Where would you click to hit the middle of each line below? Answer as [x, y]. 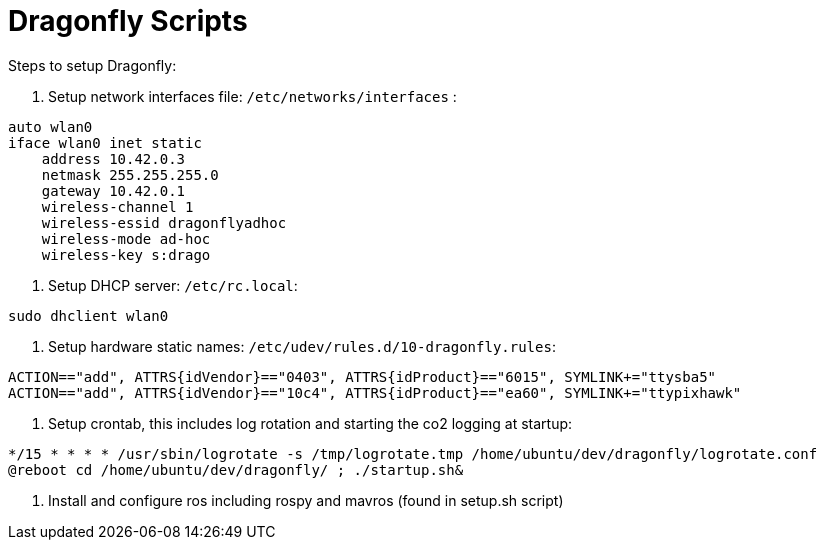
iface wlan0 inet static [105, 142]
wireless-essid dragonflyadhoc [164, 222]
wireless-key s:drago [126, 254]
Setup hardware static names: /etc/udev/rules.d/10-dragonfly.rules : [302, 346]
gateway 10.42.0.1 [113, 190]
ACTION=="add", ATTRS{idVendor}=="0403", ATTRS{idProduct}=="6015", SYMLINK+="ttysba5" [362, 376]
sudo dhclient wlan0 [88, 315]
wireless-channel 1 [117, 206]
